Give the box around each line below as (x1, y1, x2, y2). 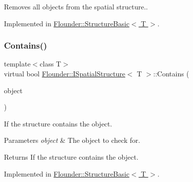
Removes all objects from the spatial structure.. (4, 1, 148, 11)
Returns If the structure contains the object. (4, 151, 139, 162)
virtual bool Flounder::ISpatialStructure (4, 68, 126, 78)
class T (40, 59, 61, 69)
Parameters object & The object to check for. (4, 135, 141, 145)
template (4, 59, 31, 69)
